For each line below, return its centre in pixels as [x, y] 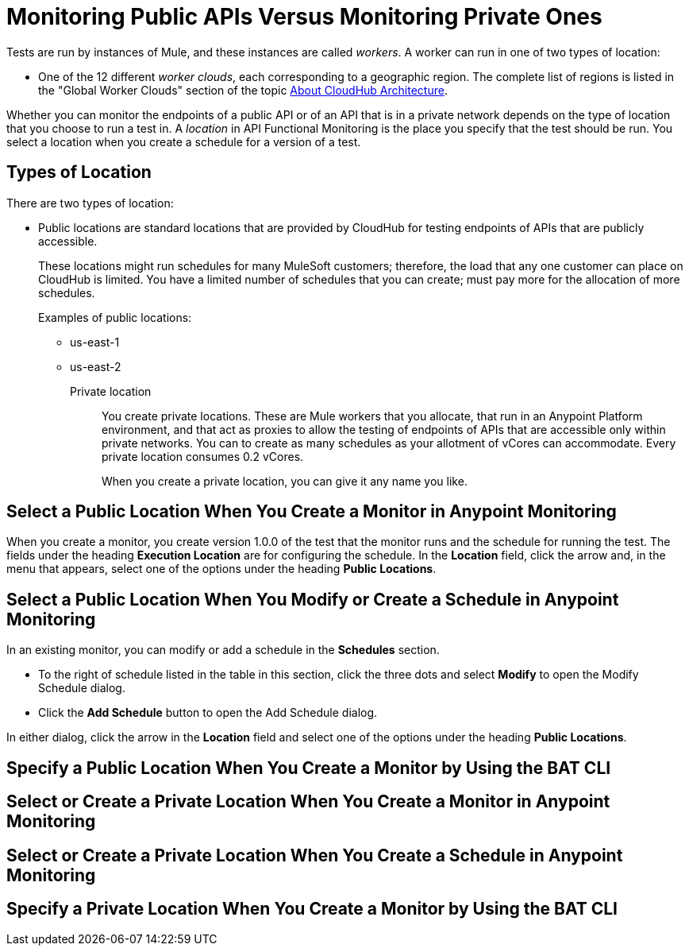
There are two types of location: [90, 203]
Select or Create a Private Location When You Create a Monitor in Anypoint [308, 802]
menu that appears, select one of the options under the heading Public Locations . [221, 569]
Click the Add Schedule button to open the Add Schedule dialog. [208, 713]
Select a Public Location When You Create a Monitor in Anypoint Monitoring [312, 512]
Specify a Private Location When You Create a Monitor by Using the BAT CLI [312, 908]
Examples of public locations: [115, 317]
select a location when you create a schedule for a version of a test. [184, 141]
